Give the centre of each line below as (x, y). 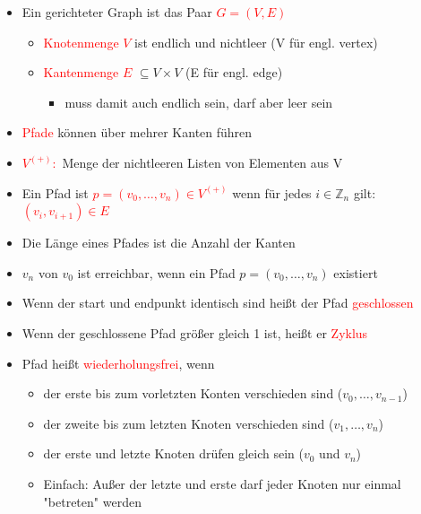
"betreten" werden (92, 501)
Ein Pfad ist (55, 192)
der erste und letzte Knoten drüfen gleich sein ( (173, 453)
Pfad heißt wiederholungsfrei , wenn (118, 363)
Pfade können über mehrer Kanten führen (137, 132)
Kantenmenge (81, 72)
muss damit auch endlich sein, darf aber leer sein (199, 102)
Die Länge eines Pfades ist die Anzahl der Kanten (159, 243)
